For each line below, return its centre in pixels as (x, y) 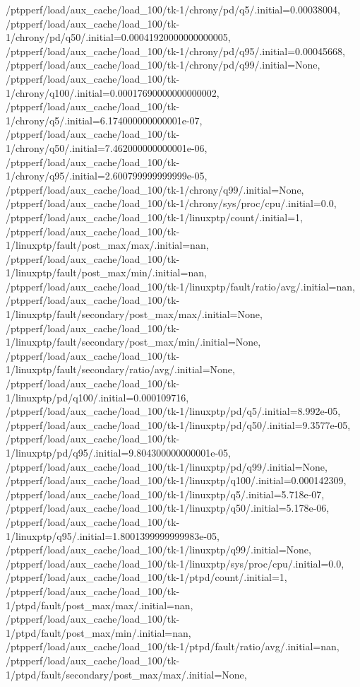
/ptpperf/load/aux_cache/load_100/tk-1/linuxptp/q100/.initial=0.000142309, (176, 480)
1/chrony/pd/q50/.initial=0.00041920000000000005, (118, 37)
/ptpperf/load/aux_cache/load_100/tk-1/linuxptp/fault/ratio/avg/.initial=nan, (180, 286)
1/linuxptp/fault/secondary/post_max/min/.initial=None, (133, 342)
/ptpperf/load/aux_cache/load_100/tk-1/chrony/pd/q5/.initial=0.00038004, (173, 9)
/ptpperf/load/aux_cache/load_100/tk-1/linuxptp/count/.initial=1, (154, 217)
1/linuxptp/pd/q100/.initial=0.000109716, (97, 397)
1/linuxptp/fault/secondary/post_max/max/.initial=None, (134, 314)
